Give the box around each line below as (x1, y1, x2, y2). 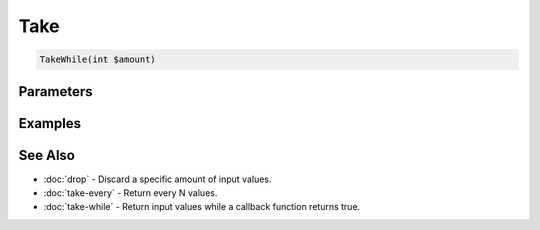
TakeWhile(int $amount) (39, 54, 157, 65)
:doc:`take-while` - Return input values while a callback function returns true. (43, 201, 361, 213)
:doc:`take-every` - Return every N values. (43, 187, 218, 199)
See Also (18, 146, 75, 164)
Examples (18, 115, 82, 132)
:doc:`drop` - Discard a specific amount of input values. (43, 173, 272, 185)
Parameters (18, 83, 93, 100)
